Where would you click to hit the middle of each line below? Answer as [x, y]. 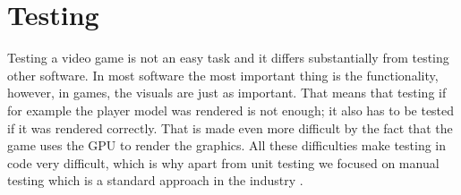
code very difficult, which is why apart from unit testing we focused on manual [223, 162]
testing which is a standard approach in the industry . [155, 180]
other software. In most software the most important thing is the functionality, [223, 75]
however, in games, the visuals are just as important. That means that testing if [227, 93]
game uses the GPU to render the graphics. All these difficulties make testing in [227, 145]
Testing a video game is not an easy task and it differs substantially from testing [228, 58]
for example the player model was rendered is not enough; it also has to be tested [231, 110]
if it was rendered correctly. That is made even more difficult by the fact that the [230, 127]
